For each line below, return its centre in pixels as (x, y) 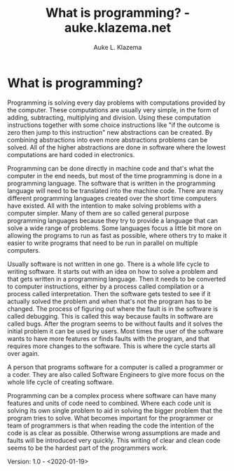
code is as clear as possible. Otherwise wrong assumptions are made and (114, 432)
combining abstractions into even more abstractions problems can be (108, 140)
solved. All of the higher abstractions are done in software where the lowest (117, 147)
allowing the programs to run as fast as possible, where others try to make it (117, 235)
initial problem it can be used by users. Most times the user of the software (116, 331)
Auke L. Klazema (118, 47)
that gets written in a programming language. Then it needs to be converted (117, 279)
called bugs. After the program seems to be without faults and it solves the (115, 324)
